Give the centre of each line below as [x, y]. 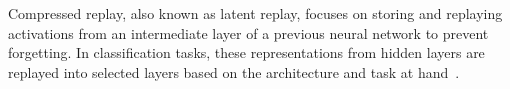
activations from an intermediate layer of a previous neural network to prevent [248, 32]
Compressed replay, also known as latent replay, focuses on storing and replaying [255, 13]
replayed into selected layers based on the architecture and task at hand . [234, 71]
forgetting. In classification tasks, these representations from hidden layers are [246, 52]
